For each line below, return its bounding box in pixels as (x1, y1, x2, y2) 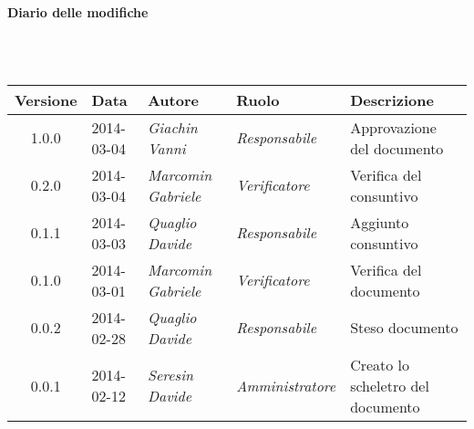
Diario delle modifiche (7, 3, 149, 21)
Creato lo (350, 353, 410, 375)
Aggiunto (350, 211, 409, 233)
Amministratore (236, 374, 336, 396)
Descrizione (350, 89, 434, 110)
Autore (147, 89, 199, 110)
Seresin (147, 364, 194, 386)
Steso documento (350, 317, 459, 339)
